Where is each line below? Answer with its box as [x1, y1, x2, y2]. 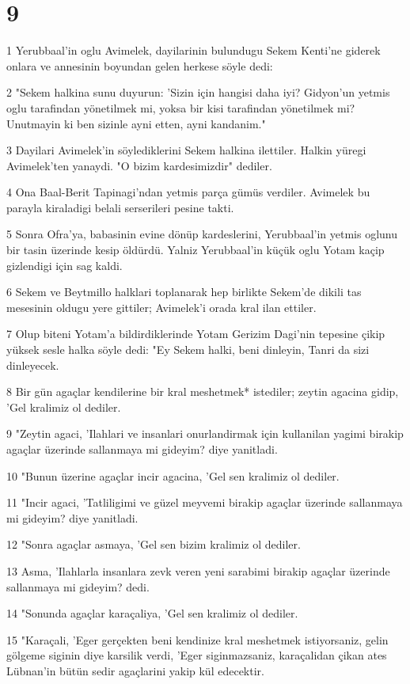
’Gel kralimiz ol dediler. [6, 398, 121, 415]
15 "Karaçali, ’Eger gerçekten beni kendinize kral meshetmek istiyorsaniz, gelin [6, 631, 389, 648]
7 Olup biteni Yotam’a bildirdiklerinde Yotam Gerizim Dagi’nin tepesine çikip [6, 325, 385, 342]
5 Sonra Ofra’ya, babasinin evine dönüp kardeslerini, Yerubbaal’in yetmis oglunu [6, 226, 398, 242]
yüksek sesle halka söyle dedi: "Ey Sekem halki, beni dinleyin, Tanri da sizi [6, 341, 370, 358]
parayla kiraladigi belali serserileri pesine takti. [6, 199, 234, 215]
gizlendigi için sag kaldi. [6, 256, 123, 273]
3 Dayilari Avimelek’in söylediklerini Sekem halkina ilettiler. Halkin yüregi [6, 142, 366, 158]
